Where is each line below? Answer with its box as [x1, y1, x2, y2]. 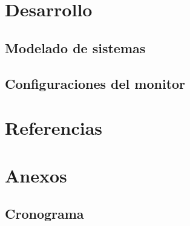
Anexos [5, 163, 67, 187]
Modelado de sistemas [5, 38, 146, 57]
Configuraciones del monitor [5, 74, 186, 92]
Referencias [5, 115, 103, 140]
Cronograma [5, 204, 84, 223]
